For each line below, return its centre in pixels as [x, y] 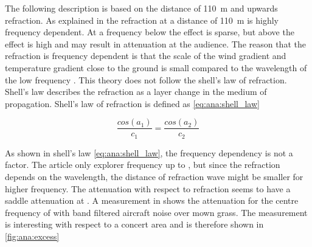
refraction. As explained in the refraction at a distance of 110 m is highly [142, 20]
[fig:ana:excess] [32, 236]
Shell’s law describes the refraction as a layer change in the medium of [136, 92]
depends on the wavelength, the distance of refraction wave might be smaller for [154, 177]
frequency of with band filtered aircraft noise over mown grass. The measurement [156, 212]
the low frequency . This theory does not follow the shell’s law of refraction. [146, 79]
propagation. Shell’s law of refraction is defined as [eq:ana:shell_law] [132, 103]
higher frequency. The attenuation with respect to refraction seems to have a [148, 188]
